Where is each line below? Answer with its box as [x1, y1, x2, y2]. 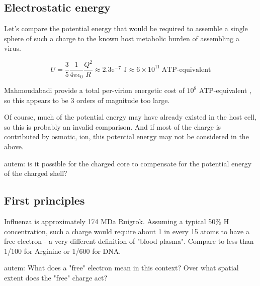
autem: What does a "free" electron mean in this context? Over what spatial [4, 262, 239, 273]
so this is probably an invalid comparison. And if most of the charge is [4, 121, 221, 132]
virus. [4, 43, 21, 53]
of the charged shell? [4, 168, 67, 178]
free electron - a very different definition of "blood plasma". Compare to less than [4, 236, 254, 246]
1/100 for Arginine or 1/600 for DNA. [4, 245, 121, 256]
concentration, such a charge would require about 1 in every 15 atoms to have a [4, 226, 249, 236]
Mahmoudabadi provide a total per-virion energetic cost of [4, 85, 185, 95]
